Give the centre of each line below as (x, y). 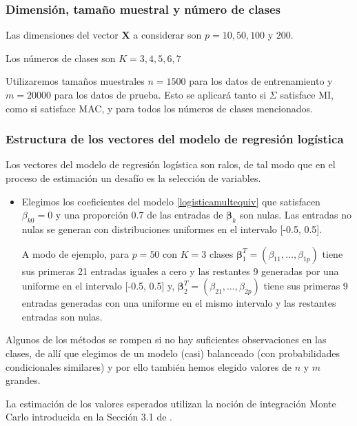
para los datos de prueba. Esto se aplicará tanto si (160, 94)
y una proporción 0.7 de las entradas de (139, 215)
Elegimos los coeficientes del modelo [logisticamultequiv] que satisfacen (171, 201)
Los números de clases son (61, 58)
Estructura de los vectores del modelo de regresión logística (175, 139)
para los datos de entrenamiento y (261, 81)
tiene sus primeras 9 (306, 286)
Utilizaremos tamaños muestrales (75, 81)
